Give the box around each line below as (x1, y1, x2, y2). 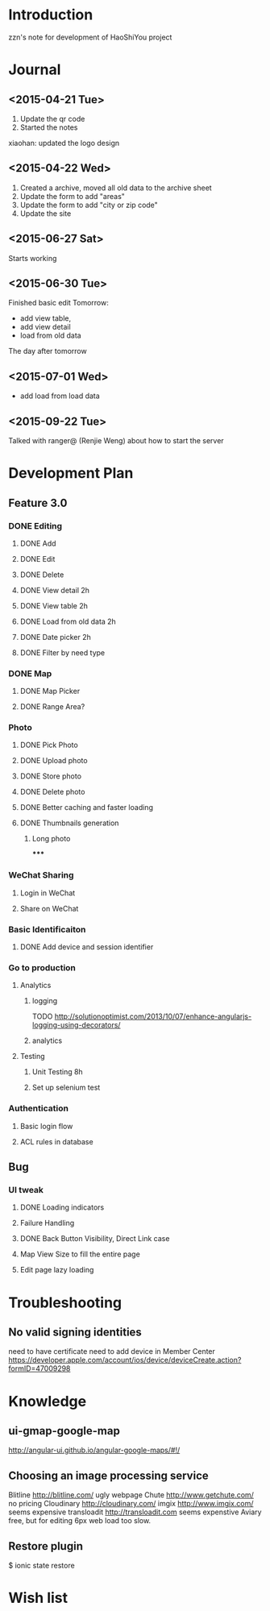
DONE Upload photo (19, 756, 88, 766)
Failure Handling (19, 1219, 75, 1228)
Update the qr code (19, 114, 85, 123)
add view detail (19, 322, 71, 332)
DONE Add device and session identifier (19, 942, 154, 952)
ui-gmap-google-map (8, 1424, 121, 1438)
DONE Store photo (19, 771, 82, 781)
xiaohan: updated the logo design (8, 138, 120, 147)
